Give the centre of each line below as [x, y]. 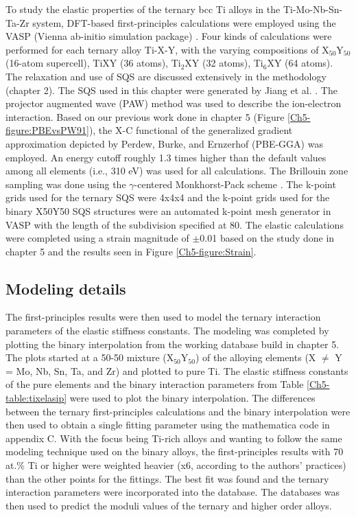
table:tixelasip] [36, 398]
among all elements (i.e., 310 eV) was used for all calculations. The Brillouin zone [177, 171]
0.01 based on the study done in [267, 238]
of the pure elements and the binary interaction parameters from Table [155, 384]
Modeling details [66, 288]
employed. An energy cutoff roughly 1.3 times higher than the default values [166, 157]
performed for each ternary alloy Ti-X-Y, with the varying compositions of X [167, 49]
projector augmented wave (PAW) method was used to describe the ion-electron [174, 103]
